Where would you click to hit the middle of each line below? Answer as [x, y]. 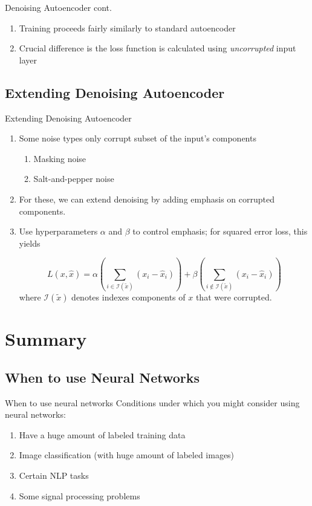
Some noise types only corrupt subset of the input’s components [138, 138]
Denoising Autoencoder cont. [58, 7]
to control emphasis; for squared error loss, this [220, 231]
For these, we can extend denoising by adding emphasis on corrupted [147, 199]
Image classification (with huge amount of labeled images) [127, 455]
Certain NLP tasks [54, 475]
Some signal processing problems [80, 495]
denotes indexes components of [128, 297]
